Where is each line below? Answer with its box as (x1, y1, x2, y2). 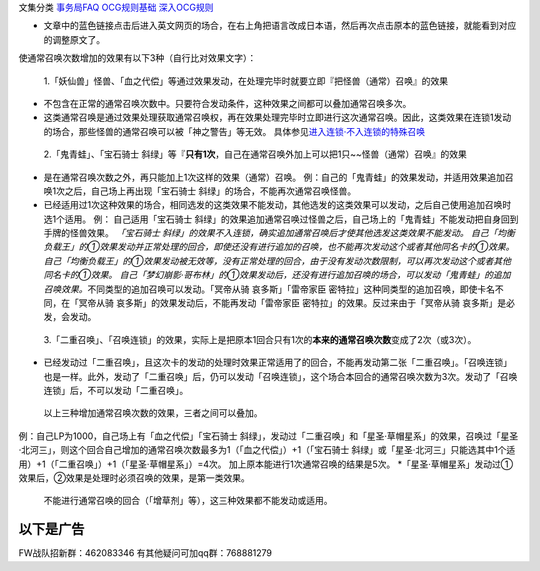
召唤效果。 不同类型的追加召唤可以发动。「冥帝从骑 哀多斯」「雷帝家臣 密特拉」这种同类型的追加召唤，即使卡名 (43, 283, 495, 295)
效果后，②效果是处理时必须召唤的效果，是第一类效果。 (18, 471, 250, 484)
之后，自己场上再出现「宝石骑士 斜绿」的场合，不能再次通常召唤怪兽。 (64, 185, 357, 197)
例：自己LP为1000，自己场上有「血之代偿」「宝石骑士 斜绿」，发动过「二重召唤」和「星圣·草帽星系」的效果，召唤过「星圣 (18, 430, 519, 442)
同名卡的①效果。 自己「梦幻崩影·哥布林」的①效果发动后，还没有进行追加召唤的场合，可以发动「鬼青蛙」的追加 (43, 269, 511, 281)
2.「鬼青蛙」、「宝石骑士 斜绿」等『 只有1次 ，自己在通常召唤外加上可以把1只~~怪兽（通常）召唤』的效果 (43, 148, 467, 160)
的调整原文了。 (43, 33, 105, 45)
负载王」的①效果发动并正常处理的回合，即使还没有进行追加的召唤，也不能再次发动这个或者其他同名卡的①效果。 (43, 241, 515, 253)
